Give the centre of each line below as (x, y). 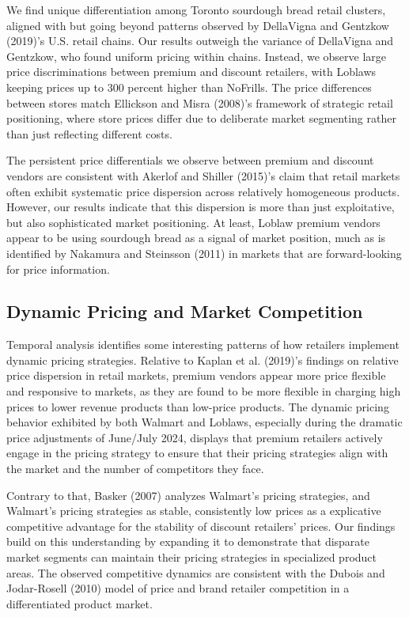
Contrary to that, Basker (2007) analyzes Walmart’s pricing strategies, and (188, 495)
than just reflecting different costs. (89, 133)
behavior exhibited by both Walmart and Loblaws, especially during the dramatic (204, 422)
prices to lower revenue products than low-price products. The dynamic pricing (198, 406)
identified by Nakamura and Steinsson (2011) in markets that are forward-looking (204, 253)
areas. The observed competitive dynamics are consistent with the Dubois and (196, 572)
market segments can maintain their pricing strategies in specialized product (192, 557)
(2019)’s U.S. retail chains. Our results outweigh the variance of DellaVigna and (200, 41)
